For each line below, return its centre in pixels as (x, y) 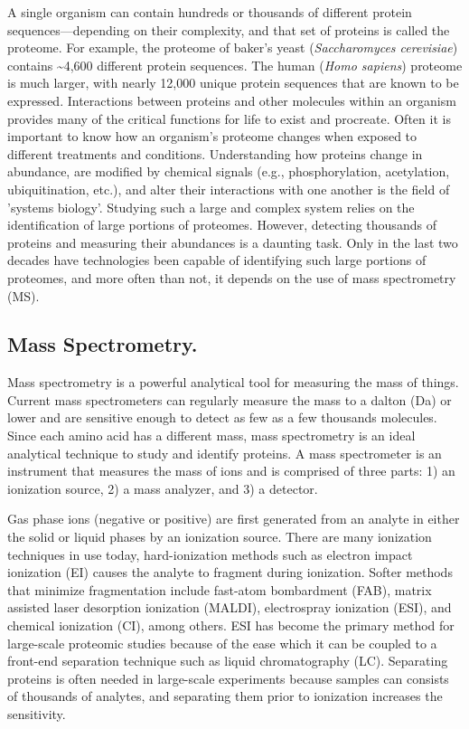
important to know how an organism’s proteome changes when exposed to (212, 136)
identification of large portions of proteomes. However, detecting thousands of (222, 225)
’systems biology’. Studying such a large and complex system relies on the (211, 207)
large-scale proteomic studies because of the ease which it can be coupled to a (222, 643)
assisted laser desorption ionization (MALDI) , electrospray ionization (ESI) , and (230, 607)
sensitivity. (37, 713)
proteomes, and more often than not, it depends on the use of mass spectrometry (232, 277)
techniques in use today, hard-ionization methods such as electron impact (210, 554)
